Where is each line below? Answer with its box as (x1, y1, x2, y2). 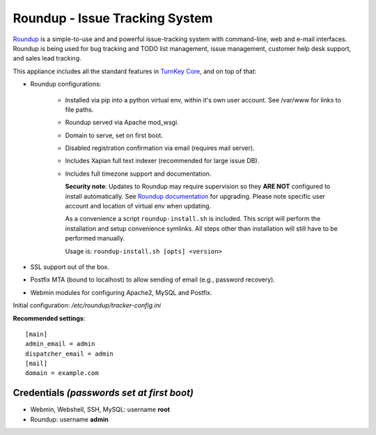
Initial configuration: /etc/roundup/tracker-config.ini (13, 301, 162, 310)
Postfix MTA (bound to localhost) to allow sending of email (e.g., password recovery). (30, 275, 275, 284)
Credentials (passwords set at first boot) (13, 387, 194, 399)
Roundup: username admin (30, 415, 109, 423)
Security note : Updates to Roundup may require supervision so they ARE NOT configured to (65, 182, 331, 191)
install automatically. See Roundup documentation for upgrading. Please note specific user (65, 192, 325, 200)
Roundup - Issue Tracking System (13, 10, 213, 26)
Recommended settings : (13, 314, 86, 322)
